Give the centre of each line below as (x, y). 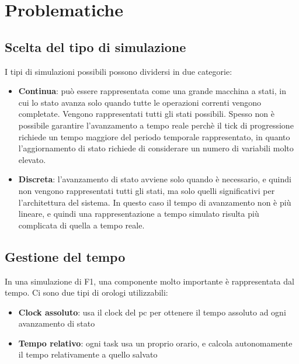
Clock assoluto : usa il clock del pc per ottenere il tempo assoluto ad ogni (152, 312)
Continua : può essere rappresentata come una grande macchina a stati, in (152, 91)
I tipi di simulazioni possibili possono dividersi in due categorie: (119, 71)
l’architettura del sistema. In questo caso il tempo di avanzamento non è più (155, 202)
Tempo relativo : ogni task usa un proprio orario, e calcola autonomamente (155, 343)
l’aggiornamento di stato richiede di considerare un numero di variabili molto (156, 148)
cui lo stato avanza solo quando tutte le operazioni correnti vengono (140, 102)
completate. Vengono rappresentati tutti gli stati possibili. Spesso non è (146, 114)
